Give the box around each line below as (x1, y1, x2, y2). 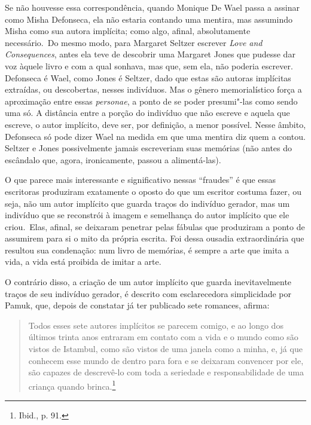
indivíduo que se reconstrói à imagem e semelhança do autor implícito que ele (5, 209, 289, 221)
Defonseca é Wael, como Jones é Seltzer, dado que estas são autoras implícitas (5, 71, 291, 84)
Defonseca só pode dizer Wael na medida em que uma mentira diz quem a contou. (5, 130, 306, 142)
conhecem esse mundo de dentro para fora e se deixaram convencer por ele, (28, 354, 304, 366)
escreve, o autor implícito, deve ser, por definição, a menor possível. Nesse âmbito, (5, 118, 306, 130)
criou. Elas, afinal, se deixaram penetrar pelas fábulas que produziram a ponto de (5, 220, 305, 233)
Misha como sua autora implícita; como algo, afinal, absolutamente (5, 25, 251, 37)
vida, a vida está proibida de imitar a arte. (5, 255, 161, 268)
